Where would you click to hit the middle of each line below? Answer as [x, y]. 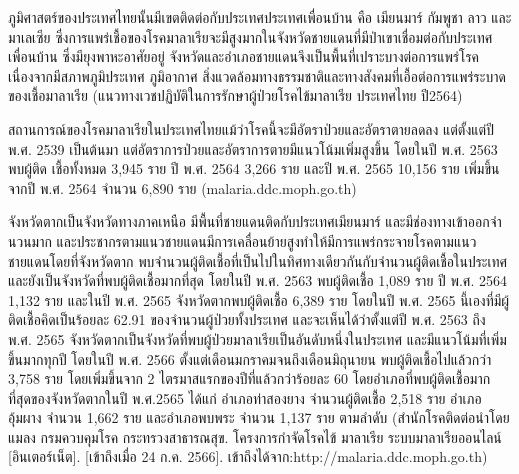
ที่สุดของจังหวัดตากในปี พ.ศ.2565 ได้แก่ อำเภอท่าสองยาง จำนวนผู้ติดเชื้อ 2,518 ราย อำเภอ [245, 397]
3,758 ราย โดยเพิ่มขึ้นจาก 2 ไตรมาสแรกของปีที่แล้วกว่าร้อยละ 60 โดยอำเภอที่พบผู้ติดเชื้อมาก [249, 378]
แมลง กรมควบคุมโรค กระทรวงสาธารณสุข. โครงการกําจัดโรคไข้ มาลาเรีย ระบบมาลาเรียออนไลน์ [255, 436]
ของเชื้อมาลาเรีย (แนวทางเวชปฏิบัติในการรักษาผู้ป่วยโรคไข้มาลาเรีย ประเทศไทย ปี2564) [235, 95]
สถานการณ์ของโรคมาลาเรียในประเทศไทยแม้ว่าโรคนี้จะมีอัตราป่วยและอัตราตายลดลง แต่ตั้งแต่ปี [251, 128]
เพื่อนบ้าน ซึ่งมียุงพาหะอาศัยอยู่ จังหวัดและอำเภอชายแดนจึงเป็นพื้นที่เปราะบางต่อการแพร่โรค [244, 56]
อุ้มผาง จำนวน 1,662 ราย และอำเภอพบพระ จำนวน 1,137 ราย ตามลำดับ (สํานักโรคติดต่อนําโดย [259, 417]
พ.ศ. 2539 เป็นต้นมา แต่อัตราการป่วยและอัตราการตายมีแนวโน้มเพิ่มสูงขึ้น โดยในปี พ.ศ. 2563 [253, 148]
